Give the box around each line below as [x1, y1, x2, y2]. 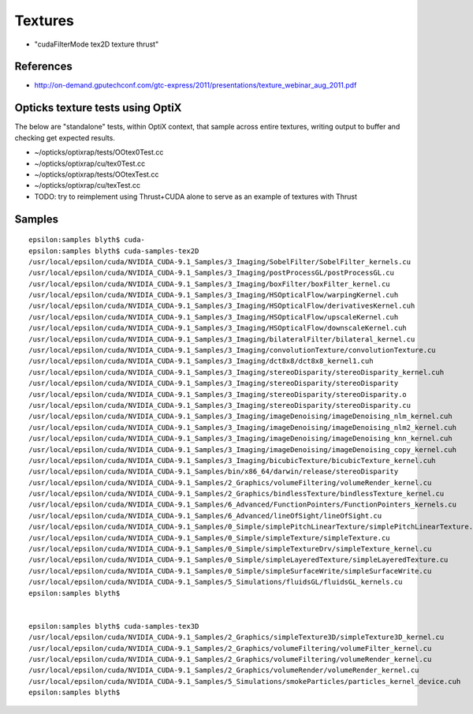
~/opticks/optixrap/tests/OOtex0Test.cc [34, 148, 164, 157]
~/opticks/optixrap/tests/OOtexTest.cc [34, 170, 159, 179]
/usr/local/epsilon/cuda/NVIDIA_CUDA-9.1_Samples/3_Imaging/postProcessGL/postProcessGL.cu [28, 268, 394, 278]
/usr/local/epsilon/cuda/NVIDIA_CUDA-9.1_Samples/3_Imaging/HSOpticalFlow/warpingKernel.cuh [28, 290, 399, 300]
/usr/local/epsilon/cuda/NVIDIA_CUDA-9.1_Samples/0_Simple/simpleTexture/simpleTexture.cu [28, 533, 390, 542]
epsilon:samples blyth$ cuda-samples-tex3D [28, 622, 199, 630]
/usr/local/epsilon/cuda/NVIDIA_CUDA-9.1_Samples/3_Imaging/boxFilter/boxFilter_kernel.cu [28, 279, 390, 288]
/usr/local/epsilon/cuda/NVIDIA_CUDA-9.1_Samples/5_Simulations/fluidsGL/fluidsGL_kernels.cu [28, 578, 403, 587]
